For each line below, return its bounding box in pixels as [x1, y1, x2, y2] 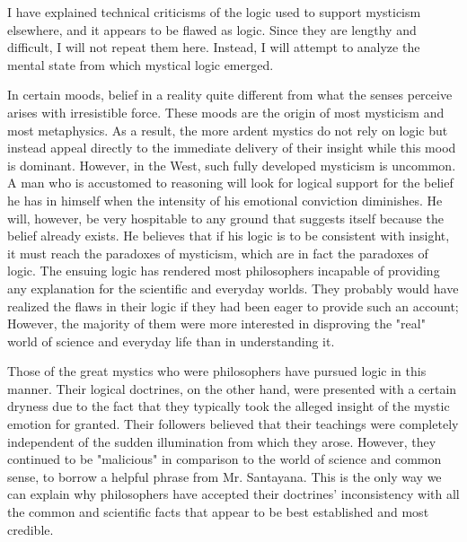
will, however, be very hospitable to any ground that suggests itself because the [7, 208, 444, 227]
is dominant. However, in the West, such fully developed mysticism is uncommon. [7, 155, 456, 174]
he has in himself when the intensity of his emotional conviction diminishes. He [7, 190, 443, 209]
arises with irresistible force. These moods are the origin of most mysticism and [7, 102, 445, 121]
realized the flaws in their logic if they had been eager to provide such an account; [7, 296, 459, 315]
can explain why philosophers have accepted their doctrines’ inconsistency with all [7, 485, 460, 503]
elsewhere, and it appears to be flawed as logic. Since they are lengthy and [7, 20, 417, 39]
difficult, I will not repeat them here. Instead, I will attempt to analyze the [7, 38, 420, 57]
